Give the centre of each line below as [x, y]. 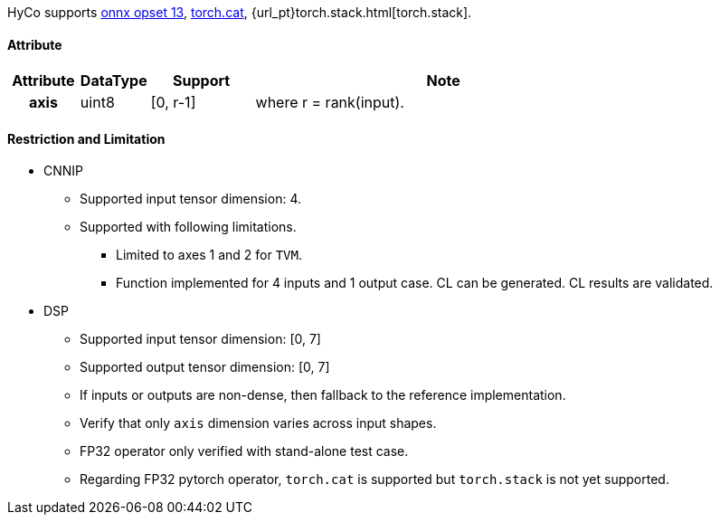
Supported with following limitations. [188, 227]
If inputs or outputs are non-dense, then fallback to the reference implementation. [323, 395]
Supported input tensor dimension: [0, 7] [200, 339]
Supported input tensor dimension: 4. [190, 199]
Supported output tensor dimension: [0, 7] [205, 367]
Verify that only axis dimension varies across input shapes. [258, 423]
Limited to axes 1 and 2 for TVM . [209, 255]
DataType [114, 81]
